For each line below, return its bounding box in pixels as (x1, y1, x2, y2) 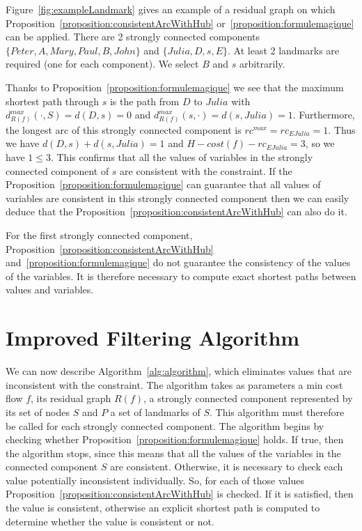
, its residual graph (31, 391, 111, 406)
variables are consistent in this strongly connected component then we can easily (6, 190, 349, 205)
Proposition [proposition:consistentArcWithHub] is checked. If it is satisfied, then (6, 486, 354, 501)
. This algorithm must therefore (210, 404, 345, 419)
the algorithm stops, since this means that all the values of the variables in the (6, 445, 341, 460)
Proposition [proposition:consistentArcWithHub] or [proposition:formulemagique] (6, 15, 354, 30)
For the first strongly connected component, (6, 228, 193, 243)
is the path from (109, 93, 180, 108)
